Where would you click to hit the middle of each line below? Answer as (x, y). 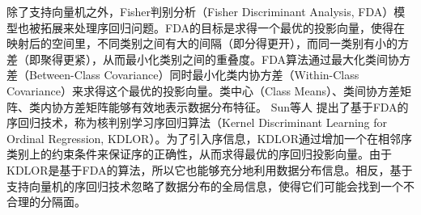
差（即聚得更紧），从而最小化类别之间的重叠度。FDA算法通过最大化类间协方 (208, 59)
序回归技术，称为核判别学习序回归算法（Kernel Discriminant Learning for (197, 122)
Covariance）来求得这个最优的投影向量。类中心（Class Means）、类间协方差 (203, 90)
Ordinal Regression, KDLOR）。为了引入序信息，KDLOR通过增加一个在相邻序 (209, 138)
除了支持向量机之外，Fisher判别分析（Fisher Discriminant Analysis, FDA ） (200, 11)
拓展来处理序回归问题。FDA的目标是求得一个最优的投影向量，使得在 (222, 27)
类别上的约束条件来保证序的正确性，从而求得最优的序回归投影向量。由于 (199, 154)
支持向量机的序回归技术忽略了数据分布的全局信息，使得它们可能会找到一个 (205, 185)
